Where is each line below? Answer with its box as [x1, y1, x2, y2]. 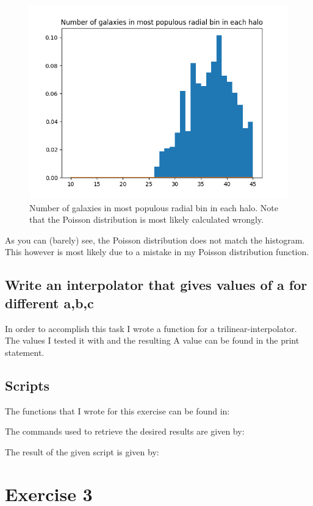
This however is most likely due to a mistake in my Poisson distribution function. [5, 245, 309, 258]
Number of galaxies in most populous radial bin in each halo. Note [29, 201, 278, 214]
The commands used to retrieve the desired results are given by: [5, 425, 245, 438]
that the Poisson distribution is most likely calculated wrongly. [29, 213, 264, 226]
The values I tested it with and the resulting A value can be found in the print [5, 334, 300, 347]
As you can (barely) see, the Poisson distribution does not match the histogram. [5, 233, 305, 246]
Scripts [5, 375, 50, 394]
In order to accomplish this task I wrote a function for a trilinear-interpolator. [5, 322, 297, 334]
